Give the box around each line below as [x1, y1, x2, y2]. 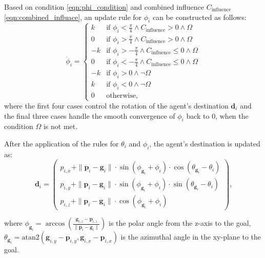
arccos [45, 220, 65, 228]
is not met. [43, 121, 78, 132]
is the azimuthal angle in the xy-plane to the [120, 231, 261, 242]
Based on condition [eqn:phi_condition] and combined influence [4, 2, 205, 12]
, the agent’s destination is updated [149, 138, 260, 148]
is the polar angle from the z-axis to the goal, [108, 218, 251, 228]
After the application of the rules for [4, 138, 119, 148]
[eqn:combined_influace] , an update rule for [4, 11, 142, 22]
